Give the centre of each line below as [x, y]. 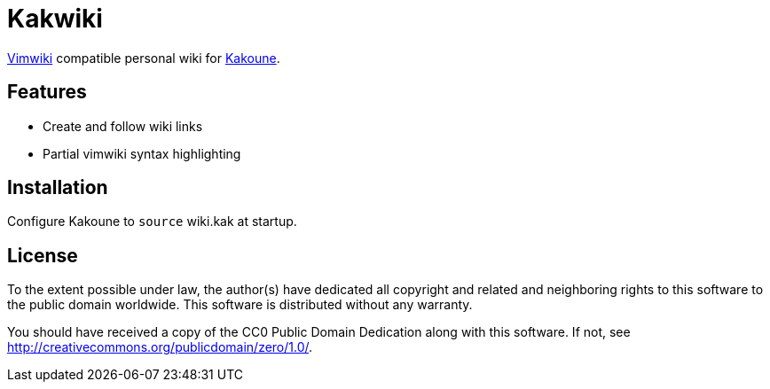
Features [47, 92]
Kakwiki [55, 19]
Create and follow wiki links [123, 126]
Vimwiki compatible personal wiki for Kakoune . [144, 58]
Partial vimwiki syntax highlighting [142, 153]
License [43, 255]
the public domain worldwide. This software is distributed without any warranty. [240, 305]
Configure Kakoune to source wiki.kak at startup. [152, 222]
